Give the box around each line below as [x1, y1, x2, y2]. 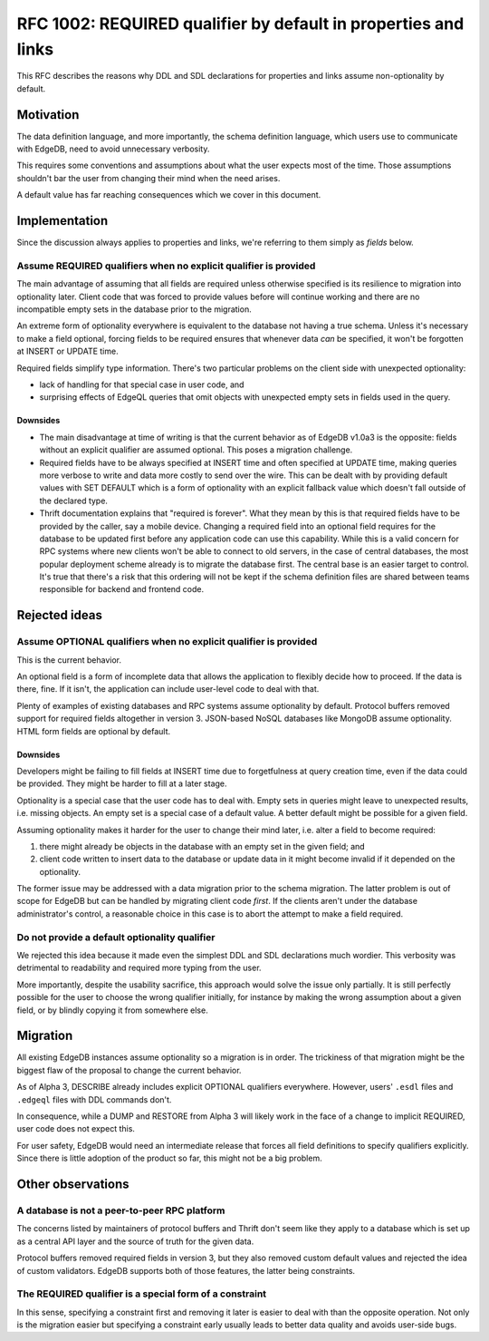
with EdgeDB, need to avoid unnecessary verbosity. [16, 143, 210, 154]
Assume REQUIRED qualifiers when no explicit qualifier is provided [16, 259, 316, 272]
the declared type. [39, 495, 109, 506]
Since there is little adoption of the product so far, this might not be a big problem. [16, 1152, 322, 1164]
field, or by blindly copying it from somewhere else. [16, 1005, 208, 1015]
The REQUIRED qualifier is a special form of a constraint [16, 1288, 267, 1300]
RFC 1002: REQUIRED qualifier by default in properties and [16, 14, 465, 34]
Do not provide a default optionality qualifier [16, 930, 216, 943]
